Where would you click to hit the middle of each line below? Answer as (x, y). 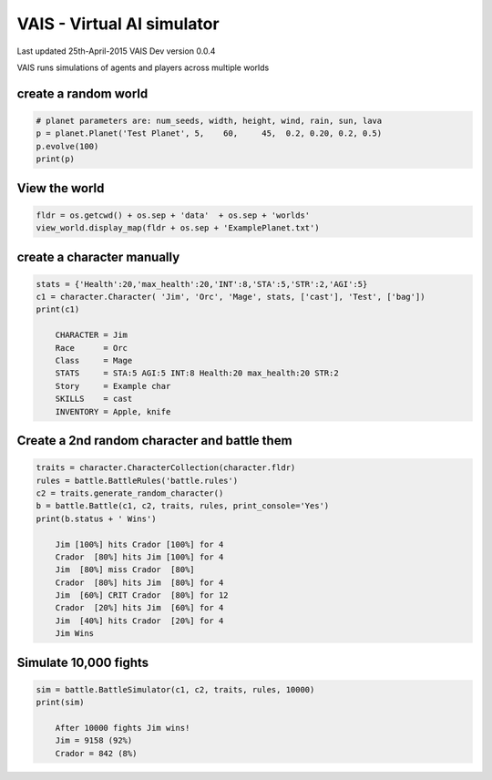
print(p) (56, 159)
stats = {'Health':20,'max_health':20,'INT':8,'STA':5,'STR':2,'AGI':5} (202, 284)
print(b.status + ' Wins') (96, 518)
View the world (61, 188)
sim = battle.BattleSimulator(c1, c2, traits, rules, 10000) (175, 689)
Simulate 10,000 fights (83, 662)
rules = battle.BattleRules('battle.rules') (137, 480)
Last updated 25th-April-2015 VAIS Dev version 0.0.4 (116, 51)
